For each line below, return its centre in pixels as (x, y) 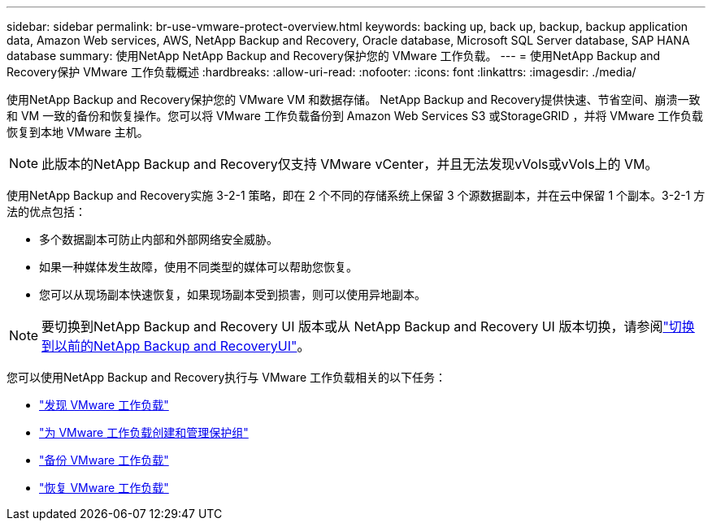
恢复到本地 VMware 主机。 (78, 132)
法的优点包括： (46, 212)
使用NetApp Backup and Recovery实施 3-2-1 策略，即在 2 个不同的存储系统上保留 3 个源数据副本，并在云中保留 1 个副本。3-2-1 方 (356, 195)
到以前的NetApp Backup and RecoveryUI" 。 (176, 346)
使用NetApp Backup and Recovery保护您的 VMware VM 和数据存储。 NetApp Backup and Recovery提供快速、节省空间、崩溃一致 (354, 99)
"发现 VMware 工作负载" (104, 405)
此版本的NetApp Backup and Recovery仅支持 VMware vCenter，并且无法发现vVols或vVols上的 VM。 (350, 164)
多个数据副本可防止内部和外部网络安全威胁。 (158, 239)
